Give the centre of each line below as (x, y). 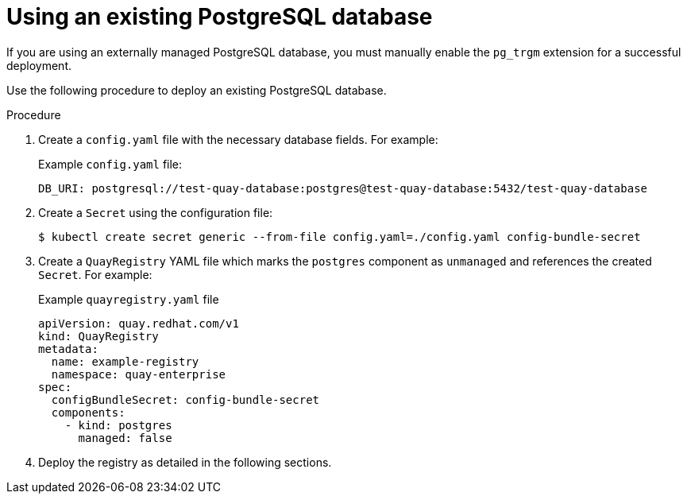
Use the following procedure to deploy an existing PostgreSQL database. (197, 90)
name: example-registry (125, 361)
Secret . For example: (95, 274)
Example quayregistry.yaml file (129, 299)
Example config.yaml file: (110, 164)
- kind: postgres (118, 425)
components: (88, 412)
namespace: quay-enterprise (139, 374)
